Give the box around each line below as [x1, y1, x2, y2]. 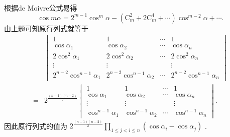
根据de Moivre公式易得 [4, 3, 77, 13]
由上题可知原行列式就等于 [4, 23, 88, 33]
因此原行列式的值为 [4, 120, 67, 131]
